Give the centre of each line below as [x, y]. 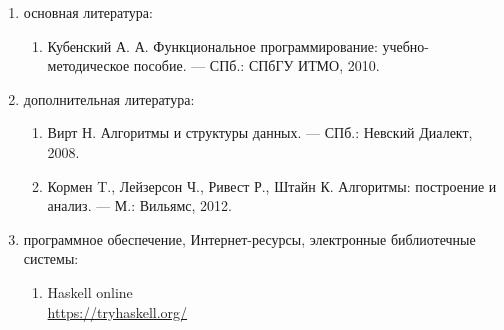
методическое [88, 65]
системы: [51, 258]
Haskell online [90, 291]
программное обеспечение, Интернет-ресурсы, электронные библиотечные [249, 238]
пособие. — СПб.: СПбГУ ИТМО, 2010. [256, 65]
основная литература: [88, 12]
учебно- [405, 45]
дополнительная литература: [109, 98]
